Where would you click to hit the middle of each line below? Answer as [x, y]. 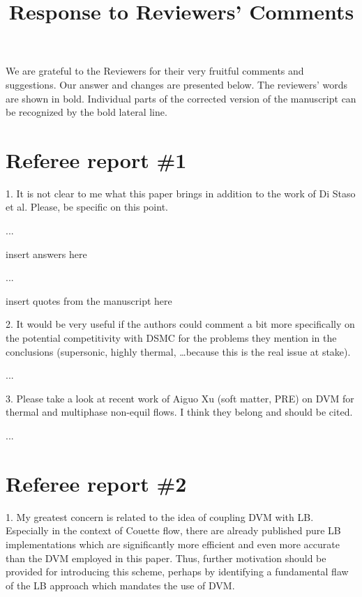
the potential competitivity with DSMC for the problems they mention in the [171, 338]
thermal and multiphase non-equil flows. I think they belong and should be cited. [179, 412]
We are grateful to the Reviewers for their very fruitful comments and [155, 71]
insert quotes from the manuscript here [89, 300]
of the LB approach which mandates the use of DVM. [120, 585]
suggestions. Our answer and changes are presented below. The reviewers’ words [177, 84]
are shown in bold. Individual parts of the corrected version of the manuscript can [181, 98]
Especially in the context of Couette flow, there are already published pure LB [173, 530]
